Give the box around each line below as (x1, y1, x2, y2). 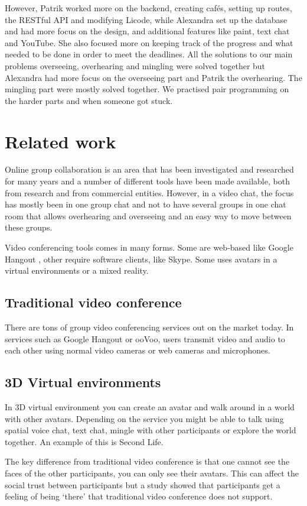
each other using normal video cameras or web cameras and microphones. (5, 344, 270, 356)
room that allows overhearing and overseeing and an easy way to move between (5, 209, 292, 222)
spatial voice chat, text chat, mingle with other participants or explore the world (5, 424, 296, 436)
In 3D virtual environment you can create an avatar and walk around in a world (5, 401, 295, 413)
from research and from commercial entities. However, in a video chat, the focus (5, 186, 294, 199)
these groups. (5, 221, 53, 233)
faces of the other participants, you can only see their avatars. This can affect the (5, 466, 299, 479)
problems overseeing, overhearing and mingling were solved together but (5, 59, 266, 72)
